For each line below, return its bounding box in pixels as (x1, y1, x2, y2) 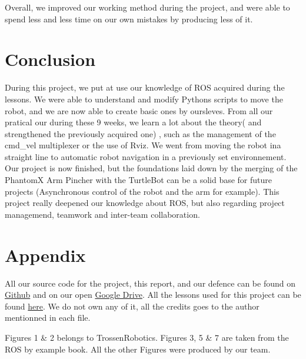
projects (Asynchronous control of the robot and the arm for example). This (5, 185, 280, 197)
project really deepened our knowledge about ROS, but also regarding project (5, 197, 285, 209)
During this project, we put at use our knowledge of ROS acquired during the (5, 81, 285, 94)
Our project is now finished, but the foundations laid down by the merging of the (5, 162, 298, 174)
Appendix (5, 242, 86, 267)
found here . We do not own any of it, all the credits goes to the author (5, 300, 260, 312)
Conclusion (5, 47, 96, 71)
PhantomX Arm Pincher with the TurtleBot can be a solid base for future (5, 174, 272, 186)
